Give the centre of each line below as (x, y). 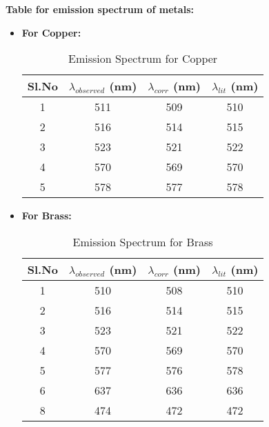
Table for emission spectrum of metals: (100, 9)
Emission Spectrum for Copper (143, 59)
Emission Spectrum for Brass (143, 241)
